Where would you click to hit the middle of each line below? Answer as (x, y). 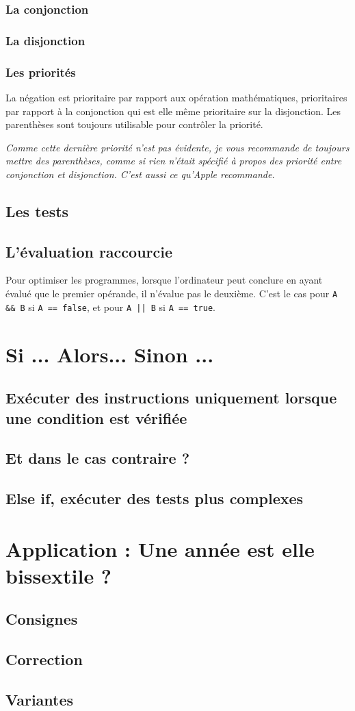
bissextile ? (59, 575)
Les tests (37, 211)
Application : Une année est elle (160, 548)
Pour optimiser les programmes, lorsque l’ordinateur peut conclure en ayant (164, 280)
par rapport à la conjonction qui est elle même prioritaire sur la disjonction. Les (173, 111)
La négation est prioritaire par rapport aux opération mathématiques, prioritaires (176, 97)
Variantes (40, 699)
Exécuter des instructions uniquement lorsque (171, 398)
